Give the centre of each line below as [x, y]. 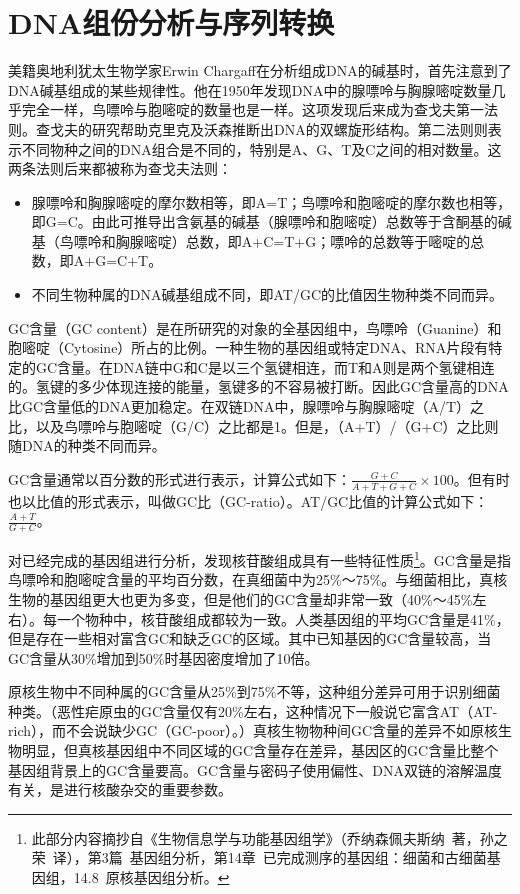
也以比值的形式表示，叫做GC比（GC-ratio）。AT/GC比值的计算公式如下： [248, 500]
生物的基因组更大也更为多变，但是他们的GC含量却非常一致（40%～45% [240, 598]
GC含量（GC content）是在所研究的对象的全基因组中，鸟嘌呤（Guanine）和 [255, 327]
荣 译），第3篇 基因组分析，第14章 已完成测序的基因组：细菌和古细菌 [259, 857]
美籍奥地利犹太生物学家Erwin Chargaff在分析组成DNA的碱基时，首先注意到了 [260, 70]
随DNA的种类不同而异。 [87, 445]
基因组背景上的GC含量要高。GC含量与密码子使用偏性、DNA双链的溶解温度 [255, 769]
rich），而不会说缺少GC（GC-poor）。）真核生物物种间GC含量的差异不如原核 [253, 730]
